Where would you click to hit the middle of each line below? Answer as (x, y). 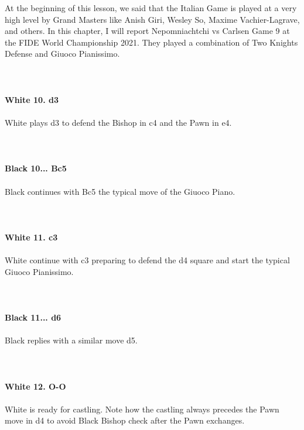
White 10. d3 (32, 99)
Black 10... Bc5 (36, 168)
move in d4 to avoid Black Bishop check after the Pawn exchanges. (125, 420)
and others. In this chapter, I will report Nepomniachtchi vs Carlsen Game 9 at (147, 31)
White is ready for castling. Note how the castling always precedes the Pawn (142, 409)
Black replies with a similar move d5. (71, 340)
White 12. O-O (35, 386)
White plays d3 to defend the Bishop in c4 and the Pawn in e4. (118, 122)
